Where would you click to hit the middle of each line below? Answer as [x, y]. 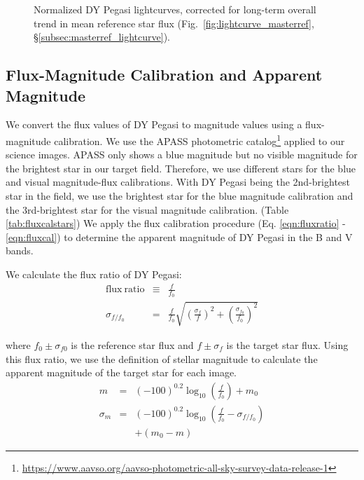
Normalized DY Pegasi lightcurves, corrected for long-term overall [175, 9]
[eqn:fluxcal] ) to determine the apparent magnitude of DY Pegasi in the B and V [179, 236]
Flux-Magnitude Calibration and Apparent [164, 75]
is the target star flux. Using [287, 344]
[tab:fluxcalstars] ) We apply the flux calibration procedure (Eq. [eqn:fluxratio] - [176, 223]
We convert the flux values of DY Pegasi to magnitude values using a [154, 124]
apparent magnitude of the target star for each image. [121, 372]
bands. [20, 251]
